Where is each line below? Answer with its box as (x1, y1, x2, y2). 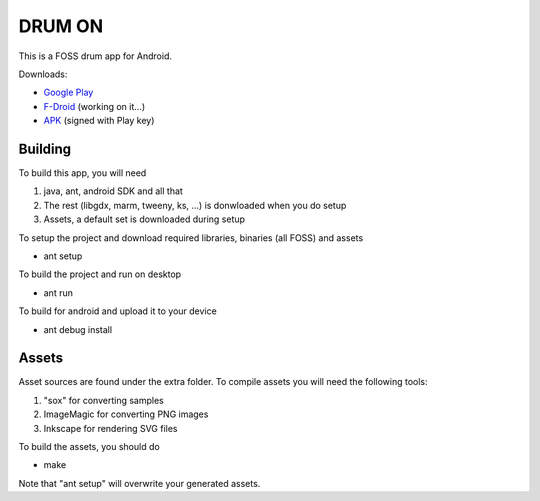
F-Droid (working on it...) (43, 100, 145, 112)
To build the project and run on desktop (18, 268, 182, 280)
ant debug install (43, 323, 113, 335)
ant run (43, 286, 74, 299)
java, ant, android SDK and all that (43, 185, 184, 197)
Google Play (43, 86, 94, 99)
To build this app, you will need (18, 167, 147, 179)
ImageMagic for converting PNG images (43, 408, 209, 420)
